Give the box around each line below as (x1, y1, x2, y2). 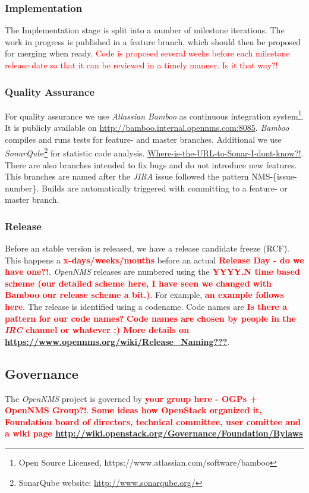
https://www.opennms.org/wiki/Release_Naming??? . (5, 335, 230, 347)
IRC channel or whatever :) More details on (5, 324, 190, 336)
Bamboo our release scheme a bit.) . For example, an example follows (5, 288, 284, 301)
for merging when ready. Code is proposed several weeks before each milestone (5, 47, 290, 59)
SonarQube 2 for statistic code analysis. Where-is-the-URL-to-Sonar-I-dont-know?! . (5, 145, 304, 159)
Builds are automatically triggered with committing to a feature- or (41, 181, 288, 194)
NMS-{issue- (251, 170, 297, 183)
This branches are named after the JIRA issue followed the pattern (5, 170, 249, 183)
